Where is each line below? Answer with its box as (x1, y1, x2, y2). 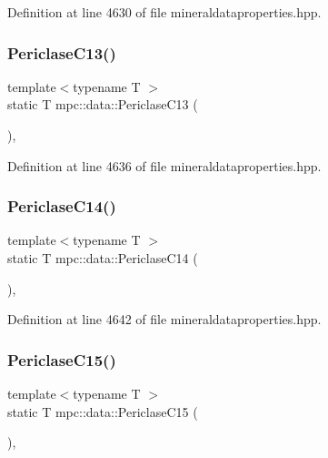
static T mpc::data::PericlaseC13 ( (7, 95, 198, 114)
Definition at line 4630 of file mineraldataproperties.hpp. (7, 3, 322, 21)
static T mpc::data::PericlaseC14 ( (7, 249, 198, 267)
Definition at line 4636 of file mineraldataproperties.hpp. (7, 156, 322, 175)
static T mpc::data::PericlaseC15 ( (7, 402, 198, 421)
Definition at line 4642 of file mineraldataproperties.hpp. (7, 310, 322, 329)
